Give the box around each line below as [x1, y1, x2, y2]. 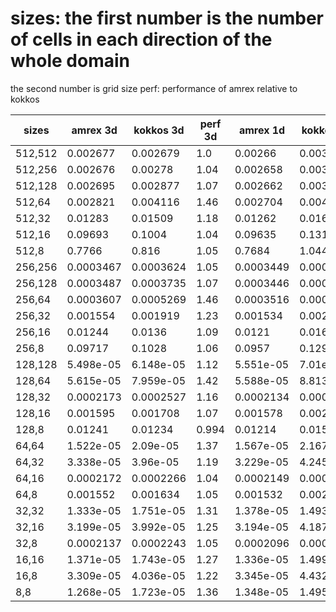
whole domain [10, 50, 130, 72]
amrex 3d [71, 123, 118, 137]
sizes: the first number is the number [10, 7, 324, 30]
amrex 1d [238, 123, 286, 137]
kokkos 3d [133, 123, 185, 137]
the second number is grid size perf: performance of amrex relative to [10, 82, 298, 94]
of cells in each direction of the [10, 28, 273, 51]
